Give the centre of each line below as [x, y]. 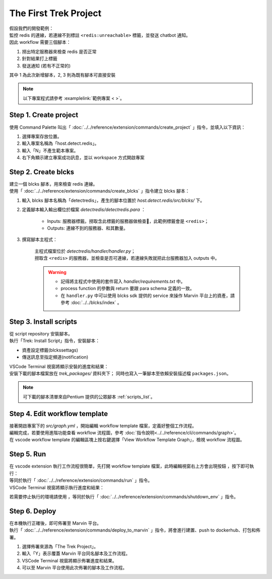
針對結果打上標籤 [40, 59]
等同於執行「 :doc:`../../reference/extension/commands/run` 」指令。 [81, 480]
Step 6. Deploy [33, 511]
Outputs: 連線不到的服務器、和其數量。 [88, 228]
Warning [57, 272]
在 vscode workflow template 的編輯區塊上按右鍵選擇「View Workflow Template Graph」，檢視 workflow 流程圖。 [127, 440]
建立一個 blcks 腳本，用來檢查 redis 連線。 [53, 184]
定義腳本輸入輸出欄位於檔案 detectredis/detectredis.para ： [84, 210]
